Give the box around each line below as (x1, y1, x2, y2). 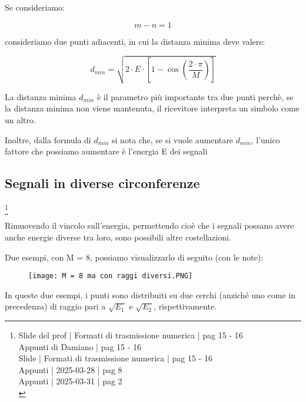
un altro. (5, 114, 36, 126)
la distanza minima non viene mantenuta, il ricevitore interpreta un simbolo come (5, 102, 300, 114)
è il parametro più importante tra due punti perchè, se (97, 90, 294, 103)
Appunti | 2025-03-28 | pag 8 (18, 363, 122, 375)
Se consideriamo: (5, 1, 65, 13)
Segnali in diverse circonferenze (5, 174, 200, 192)
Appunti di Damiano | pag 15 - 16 (18, 340, 142, 352)
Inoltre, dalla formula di (5, 133, 91, 146)
